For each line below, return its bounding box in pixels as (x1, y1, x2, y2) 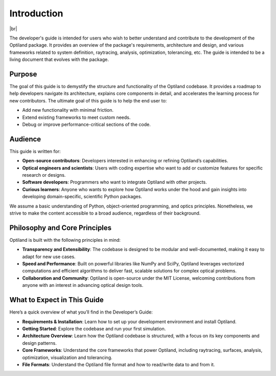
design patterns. (22, 340, 57, 346)
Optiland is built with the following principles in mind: (9, 237, 121, 243)
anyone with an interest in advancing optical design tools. (22, 282, 144, 288)
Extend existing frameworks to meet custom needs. (22, 114, 131, 120)
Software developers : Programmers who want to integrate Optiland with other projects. (22, 179, 207, 185)
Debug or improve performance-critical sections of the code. (22, 121, 151, 128)
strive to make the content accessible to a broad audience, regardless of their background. (9, 210, 201, 216)
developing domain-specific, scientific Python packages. (22, 194, 143, 200)
